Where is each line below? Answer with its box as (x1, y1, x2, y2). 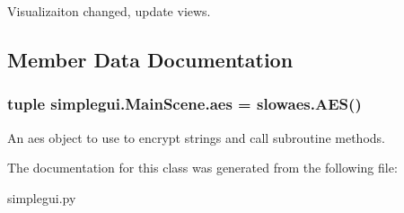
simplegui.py (7, 188, 76, 207)
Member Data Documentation (7, 45, 294, 73)
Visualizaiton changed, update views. (7, 2, 211, 20)
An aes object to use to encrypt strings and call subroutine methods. (7, 128, 385, 146)
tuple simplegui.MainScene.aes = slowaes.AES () (7, 93, 362, 115)
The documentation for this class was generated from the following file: (7, 158, 398, 177)
